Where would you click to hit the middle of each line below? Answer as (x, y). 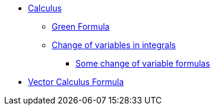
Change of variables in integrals (114, 45)
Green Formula (81, 26)
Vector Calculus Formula (76, 82)
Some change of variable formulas (143, 63)
